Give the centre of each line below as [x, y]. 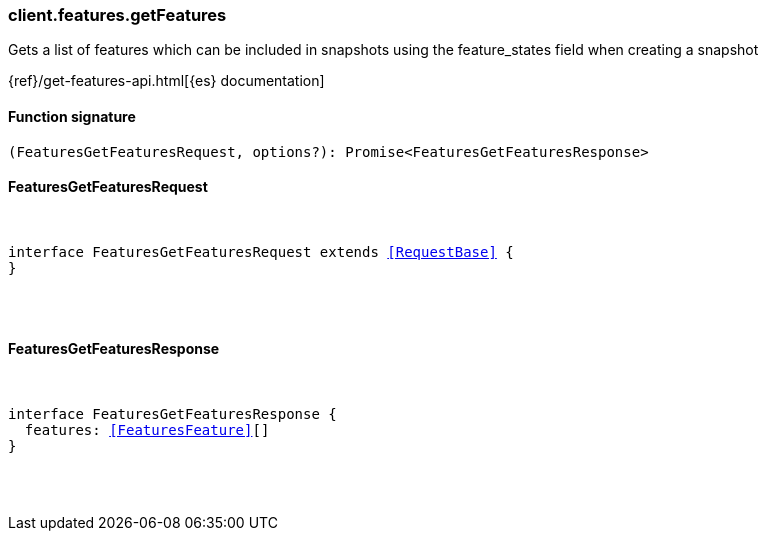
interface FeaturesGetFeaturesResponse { [172, 414]
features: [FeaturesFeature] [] [147, 430]
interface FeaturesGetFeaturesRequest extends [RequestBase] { [261, 251]
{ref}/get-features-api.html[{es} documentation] [166, 81]
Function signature [72, 116]
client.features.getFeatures [117, 15]
